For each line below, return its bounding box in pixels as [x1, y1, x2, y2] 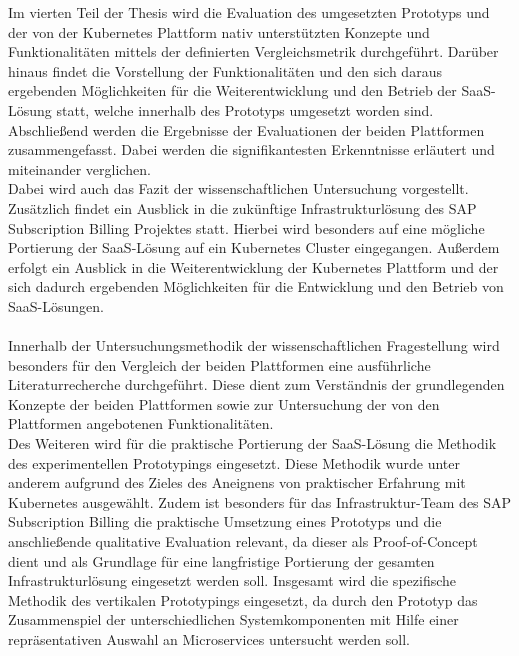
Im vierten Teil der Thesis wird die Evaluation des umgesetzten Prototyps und [8, 2, 490, 22]
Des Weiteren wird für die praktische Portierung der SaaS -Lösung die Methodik [8, 433, 497, 454]
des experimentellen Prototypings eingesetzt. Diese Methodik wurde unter [8, 452, 460, 473]
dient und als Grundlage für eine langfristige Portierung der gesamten [8, 550, 435, 571]
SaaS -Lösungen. [8, 295, 104, 316]
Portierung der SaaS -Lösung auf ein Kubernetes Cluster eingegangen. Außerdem [8, 237, 500, 258]
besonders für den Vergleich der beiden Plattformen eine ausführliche [8, 354, 431, 375]
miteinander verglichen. [8, 158, 151, 179]
